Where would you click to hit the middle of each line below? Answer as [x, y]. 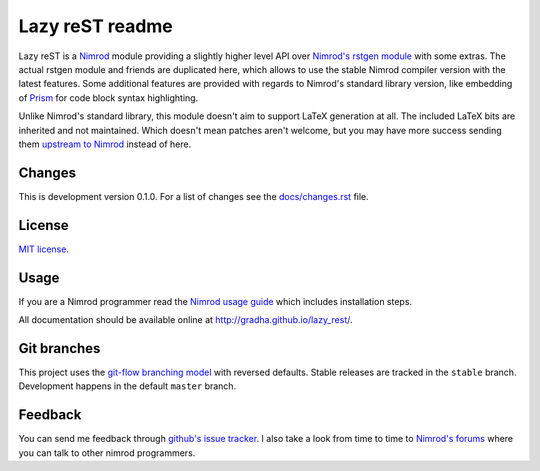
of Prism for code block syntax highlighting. [108, 97]
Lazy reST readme [96, 26]
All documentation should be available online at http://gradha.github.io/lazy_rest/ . [186, 319]
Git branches [59, 348]
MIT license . [44, 249]
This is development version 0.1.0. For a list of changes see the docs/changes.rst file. [193, 196]
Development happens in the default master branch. [127, 386]
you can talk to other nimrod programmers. [107, 452]
